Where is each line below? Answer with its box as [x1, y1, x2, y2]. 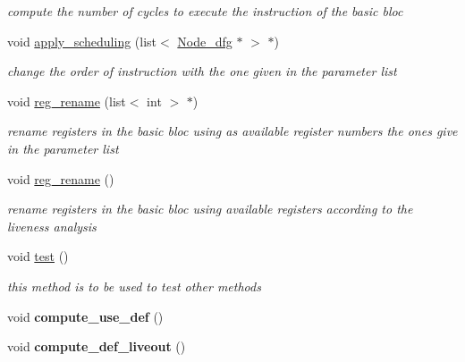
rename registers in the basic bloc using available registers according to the [7, 199, 413, 218]
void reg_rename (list [7, 91, 126, 110]
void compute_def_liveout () [7, 337, 186, 356]
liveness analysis [7, 216, 97, 235]
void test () [7, 247, 69, 265]
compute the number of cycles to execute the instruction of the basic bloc [7, 2, 403, 20]
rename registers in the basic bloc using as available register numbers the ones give [7, 122, 458, 140]
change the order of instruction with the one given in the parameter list [7, 62, 397, 80]
